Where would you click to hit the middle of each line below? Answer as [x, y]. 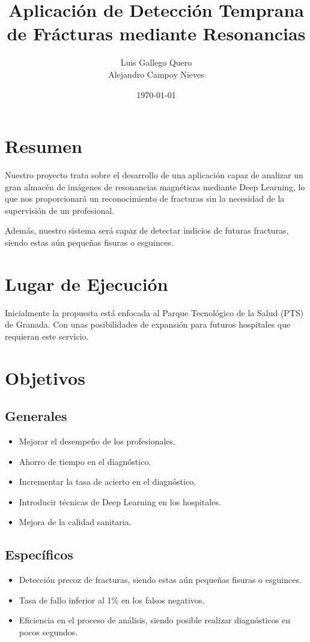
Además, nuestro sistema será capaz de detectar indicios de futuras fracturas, [147, 230]
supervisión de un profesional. [59, 210]
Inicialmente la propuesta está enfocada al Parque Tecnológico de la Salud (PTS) [154, 312]
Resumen [44, 146]
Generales [36, 416]
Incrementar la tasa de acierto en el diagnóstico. [108, 481]
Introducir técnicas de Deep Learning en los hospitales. [120, 501]
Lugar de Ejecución [87, 283]
